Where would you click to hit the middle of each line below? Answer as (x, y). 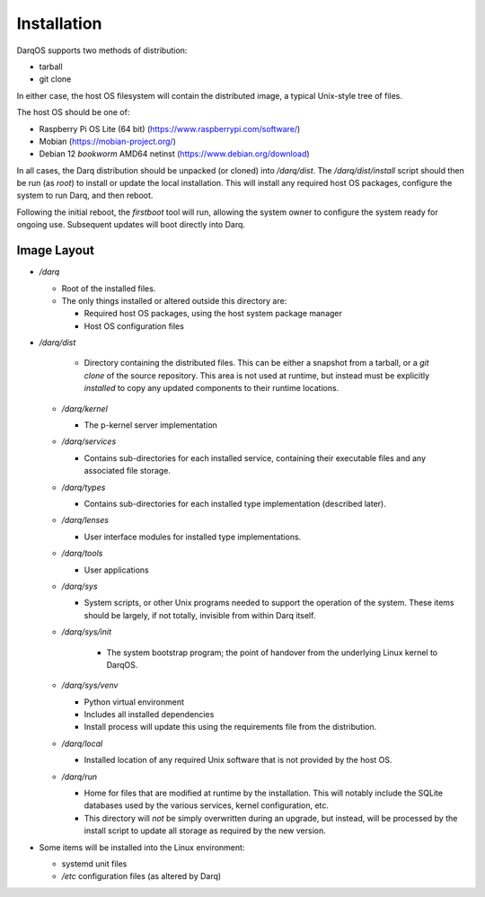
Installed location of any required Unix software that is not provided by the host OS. (238, 760)
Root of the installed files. (109, 289)
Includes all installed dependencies (149, 715)
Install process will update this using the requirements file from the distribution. (230, 727)
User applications (116, 570)
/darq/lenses (85, 520)
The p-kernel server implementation (150, 425)
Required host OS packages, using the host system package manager (213, 314)
